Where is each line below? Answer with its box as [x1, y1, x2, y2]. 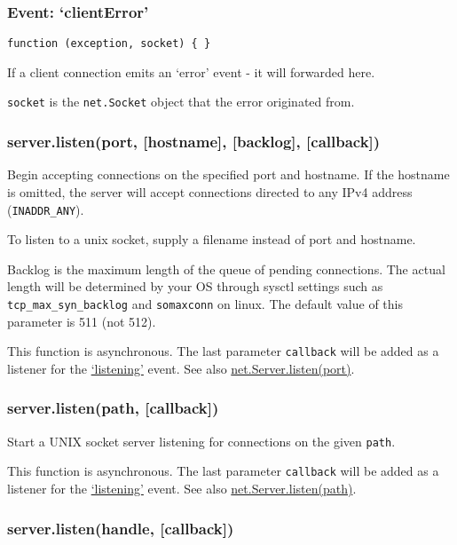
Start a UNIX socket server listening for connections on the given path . [7, 431, 396, 450]
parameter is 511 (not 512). [7, 312, 156, 330]
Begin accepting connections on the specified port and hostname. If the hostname [7, 165, 450, 184]
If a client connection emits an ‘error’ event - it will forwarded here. [7, 62, 375, 81]
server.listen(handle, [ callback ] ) [7, 517, 234, 539]
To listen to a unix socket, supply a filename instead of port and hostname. [7, 230, 416, 249]
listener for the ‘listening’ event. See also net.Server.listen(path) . [7, 479, 357, 497]
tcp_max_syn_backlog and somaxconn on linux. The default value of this [7, 294, 403, 312]
